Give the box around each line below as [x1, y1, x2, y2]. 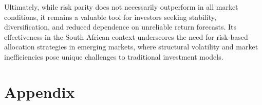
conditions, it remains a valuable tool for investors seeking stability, [4, 11, 216, 22]
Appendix [4, 81, 75, 102]
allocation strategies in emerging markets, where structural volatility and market [4, 41, 258, 52]
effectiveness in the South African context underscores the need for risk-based [4, 31, 248, 42]
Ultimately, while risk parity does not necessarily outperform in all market [4, 2, 238, 12]
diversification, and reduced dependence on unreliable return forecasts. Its [4, 21, 237, 32]
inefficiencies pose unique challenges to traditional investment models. [4, 51, 223, 62]
